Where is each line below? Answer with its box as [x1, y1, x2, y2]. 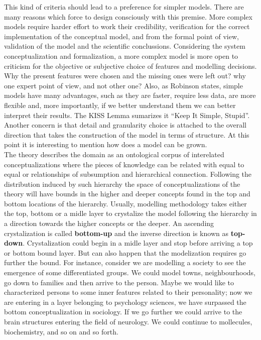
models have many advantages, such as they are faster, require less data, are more [4, 90, 256, 100]
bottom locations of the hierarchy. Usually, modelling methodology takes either [4, 198, 247, 208]
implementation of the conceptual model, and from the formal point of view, [4, 31, 239, 41]
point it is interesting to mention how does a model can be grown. [4, 139, 207, 150]
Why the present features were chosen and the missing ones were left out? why [4, 70, 246, 81]
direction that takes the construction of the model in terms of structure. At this [4, 129, 249, 140]
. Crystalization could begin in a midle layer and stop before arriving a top [23, 238, 253, 248]
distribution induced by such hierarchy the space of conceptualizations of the [4, 178, 240, 189]
